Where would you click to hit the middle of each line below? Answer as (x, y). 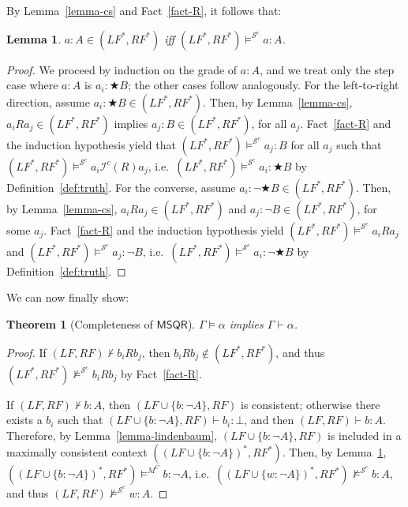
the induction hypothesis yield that (91, 144)
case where (32, 85)
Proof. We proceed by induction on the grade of (122, 69)
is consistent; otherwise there (311, 404)
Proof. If (26, 352)
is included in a (364, 435)
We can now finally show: (68, 297)
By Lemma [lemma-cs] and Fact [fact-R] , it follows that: (144, 10)
